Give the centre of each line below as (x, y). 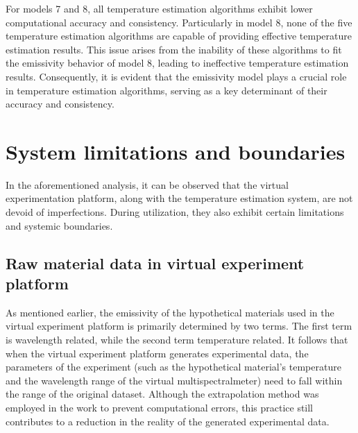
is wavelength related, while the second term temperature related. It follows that (177, 340)
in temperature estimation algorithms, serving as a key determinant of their (167, 90)
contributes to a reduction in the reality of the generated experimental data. (168, 421)
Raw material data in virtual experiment (155, 263)
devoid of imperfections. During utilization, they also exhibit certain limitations (175, 212)
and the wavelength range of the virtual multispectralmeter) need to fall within (174, 380)
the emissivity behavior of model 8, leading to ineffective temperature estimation (177, 63)
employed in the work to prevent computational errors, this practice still (160, 407)
